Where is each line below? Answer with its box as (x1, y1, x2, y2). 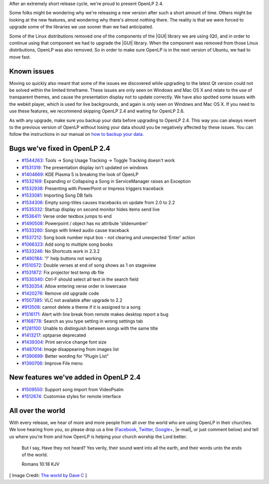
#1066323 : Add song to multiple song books (21, 241, 113, 247)
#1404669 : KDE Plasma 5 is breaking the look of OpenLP (21, 171, 139, 177)
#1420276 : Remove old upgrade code (21, 290, 99, 296)
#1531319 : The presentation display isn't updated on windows (21, 164, 148, 170)
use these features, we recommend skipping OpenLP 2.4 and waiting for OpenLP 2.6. (9, 108, 185, 114)
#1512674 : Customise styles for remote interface (21, 393, 122, 399)
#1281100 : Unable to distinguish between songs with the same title (21, 325, 158, 331)
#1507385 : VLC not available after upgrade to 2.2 (21, 297, 123, 303)
